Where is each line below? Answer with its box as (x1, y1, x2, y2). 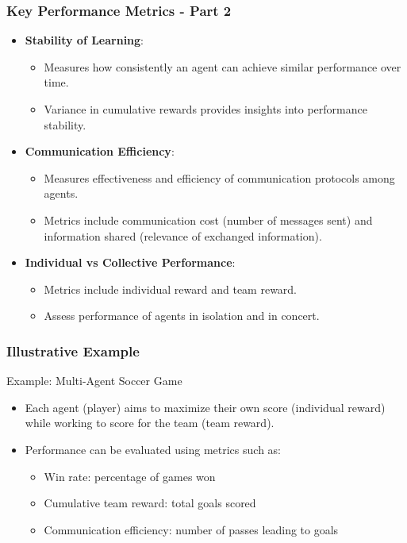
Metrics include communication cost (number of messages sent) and (44, 211, 373, 228)
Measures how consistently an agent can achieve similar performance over (44, 58, 401, 75)
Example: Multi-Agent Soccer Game (6, 372, 182, 389)
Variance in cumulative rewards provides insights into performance (44, 101, 367, 117)
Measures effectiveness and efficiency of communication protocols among (44, 169, 395, 186)
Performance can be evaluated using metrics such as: (25, 441, 281, 457)
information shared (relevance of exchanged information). (44, 227, 322, 244)
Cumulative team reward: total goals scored (44, 495, 256, 511)
